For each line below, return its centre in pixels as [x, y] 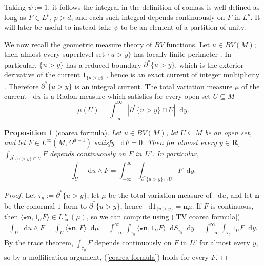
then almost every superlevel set [55, 54]
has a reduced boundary [104, 64]
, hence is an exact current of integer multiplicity [183, 75]
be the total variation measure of [160, 195]
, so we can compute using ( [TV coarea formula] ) [163, 217]
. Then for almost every [179, 142]
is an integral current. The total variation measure [154, 86]
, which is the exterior [209, 64]
